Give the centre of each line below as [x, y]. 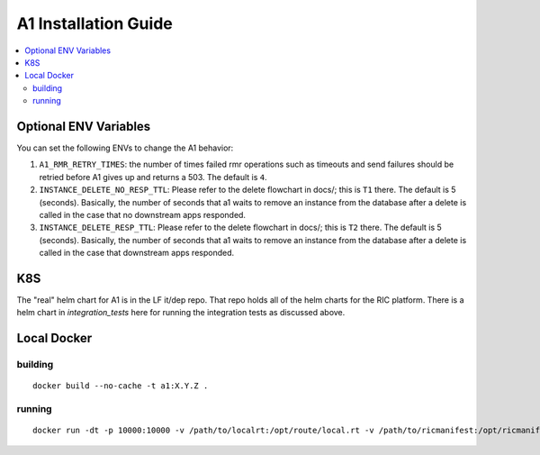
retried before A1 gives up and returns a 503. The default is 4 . [153, 177]
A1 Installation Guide [94, 23]
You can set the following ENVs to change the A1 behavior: [125, 148]
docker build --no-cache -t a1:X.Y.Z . [121, 386]
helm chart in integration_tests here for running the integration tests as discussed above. [181, 313]
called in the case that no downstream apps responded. [143, 214]
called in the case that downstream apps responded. [137, 253]
